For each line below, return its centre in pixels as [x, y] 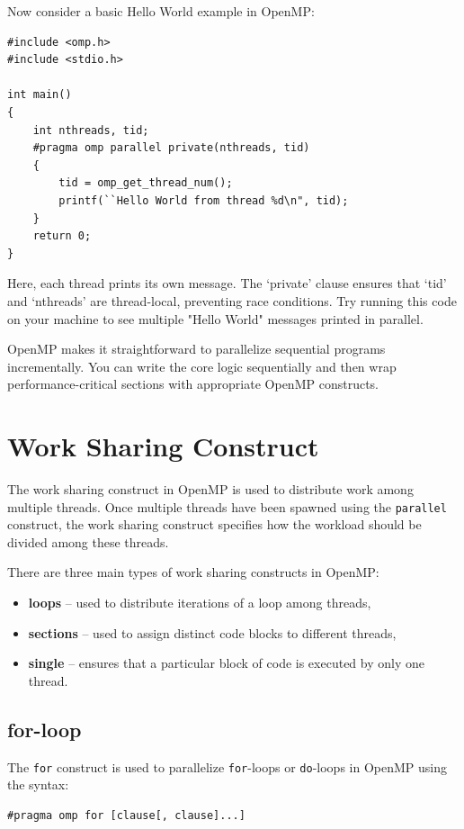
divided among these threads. [88, 541]
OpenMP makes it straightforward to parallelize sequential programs [196, 349]
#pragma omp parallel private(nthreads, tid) [171, 148]
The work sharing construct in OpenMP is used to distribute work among [210, 489]
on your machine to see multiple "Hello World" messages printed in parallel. [215, 318]
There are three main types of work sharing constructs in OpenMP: [193, 572]
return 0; [62, 236]
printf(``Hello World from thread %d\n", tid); [204, 200]
